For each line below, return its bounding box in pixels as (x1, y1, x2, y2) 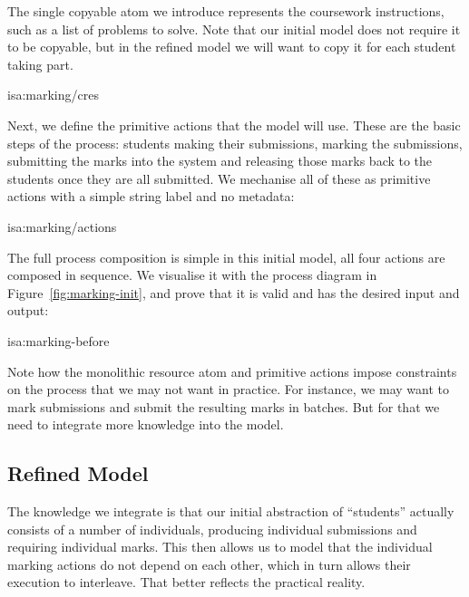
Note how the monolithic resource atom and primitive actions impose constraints (7, 361, 457, 380)
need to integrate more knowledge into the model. (7, 415, 284, 434)
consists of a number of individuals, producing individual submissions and (7, 519, 417, 538)
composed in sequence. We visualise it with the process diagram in (7, 265, 377, 284)
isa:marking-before (7, 331, 110, 350)
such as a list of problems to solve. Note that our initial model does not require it (7, 19, 461, 38)
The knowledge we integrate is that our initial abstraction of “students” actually (7, 502, 454, 521)
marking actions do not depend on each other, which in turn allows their (7, 554, 411, 573)
